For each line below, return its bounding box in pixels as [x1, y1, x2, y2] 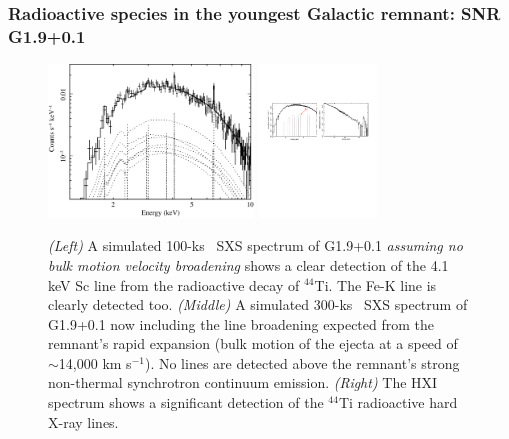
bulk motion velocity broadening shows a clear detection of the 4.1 [48, 254, 449, 275]
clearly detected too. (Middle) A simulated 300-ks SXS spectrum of [48, 294, 468, 315]
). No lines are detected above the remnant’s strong [144, 352, 460, 373]
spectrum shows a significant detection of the [48, 392, 324, 413]
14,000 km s [58, 352, 132, 373]
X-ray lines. [48, 411, 119, 432]
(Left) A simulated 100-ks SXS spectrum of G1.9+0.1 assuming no [48, 235, 463, 256]
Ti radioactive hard [338, 392, 458, 413]
